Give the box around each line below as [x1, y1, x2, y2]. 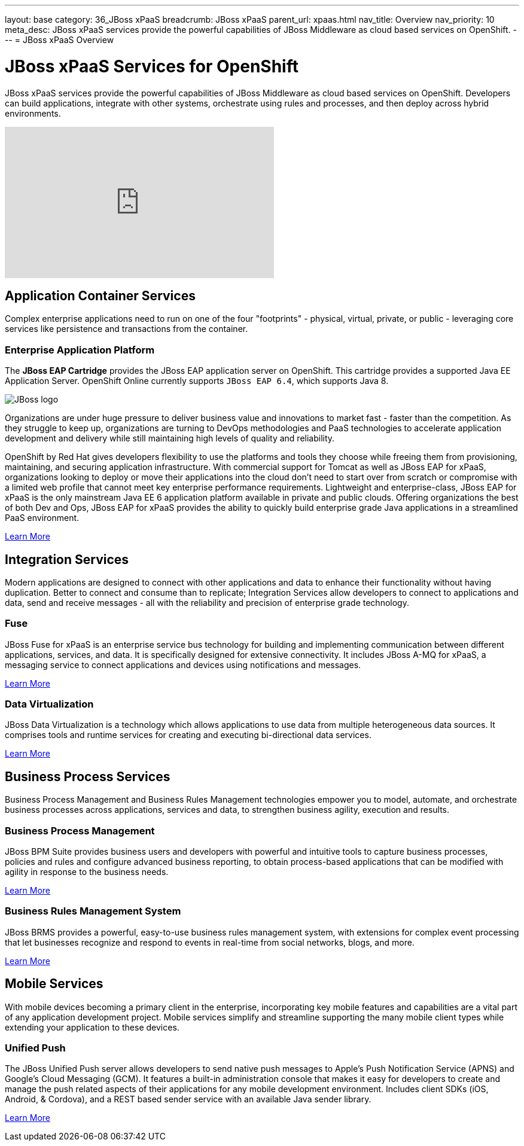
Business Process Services [5, 769, 170, 784]
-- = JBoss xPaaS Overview [5, 35, 114, 45]
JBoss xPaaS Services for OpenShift [5, 56, 298, 77]
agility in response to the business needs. [5, 867, 169, 877]
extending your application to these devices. [5, 1022, 179, 1032]
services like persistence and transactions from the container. [5, 324, 248, 334]
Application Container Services [5, 288, 196, 303]
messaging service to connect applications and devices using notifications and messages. [5, 659, 361, 670]
